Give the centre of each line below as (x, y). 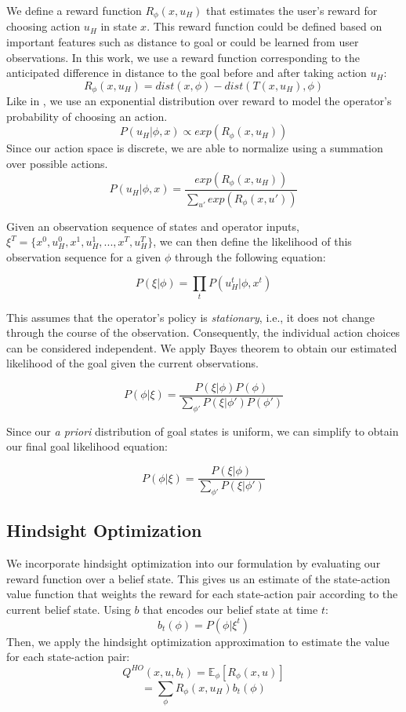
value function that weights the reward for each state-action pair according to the (202, 594)
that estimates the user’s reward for (292, 10)
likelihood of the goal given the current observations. (132, 363)
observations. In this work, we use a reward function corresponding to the (183, 57)
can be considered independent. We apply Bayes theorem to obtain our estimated (202, 347)
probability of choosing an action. (87, 116)
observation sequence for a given (84, 256)
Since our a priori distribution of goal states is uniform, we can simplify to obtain (203, 431)
